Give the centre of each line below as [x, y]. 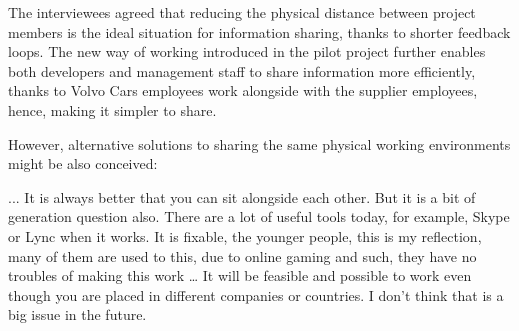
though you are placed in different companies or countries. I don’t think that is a [256, 294]
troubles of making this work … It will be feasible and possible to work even [240, 275]
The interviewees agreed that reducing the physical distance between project [242, 12]
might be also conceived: [83, 163]
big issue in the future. [77, 314]
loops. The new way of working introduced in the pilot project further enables [247, 51]
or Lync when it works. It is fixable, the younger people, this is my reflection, [245, 235]
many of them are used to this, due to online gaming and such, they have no [242, 255]
